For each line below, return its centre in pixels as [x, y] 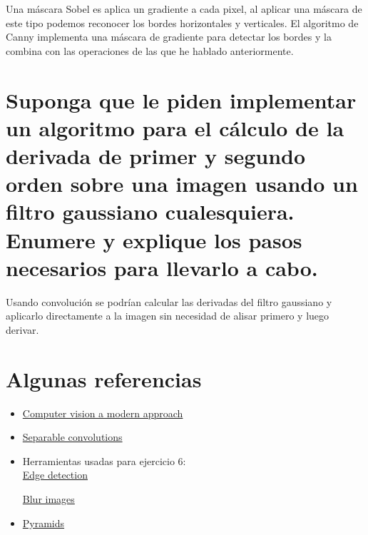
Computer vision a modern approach [103, 413]
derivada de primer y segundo [156, 155]
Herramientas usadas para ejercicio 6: [104, 460]
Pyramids [44, 523]
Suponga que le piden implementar [181, 100]
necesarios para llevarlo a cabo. [162, 267]
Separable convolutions [72, 437]
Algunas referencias [104, 378]
